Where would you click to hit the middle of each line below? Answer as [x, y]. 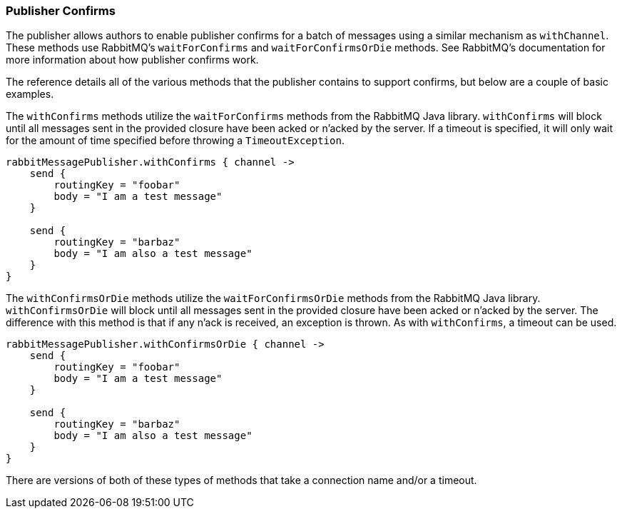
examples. [30, 94]
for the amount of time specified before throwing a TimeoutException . [175, 141]
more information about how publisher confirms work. [132, 60]
